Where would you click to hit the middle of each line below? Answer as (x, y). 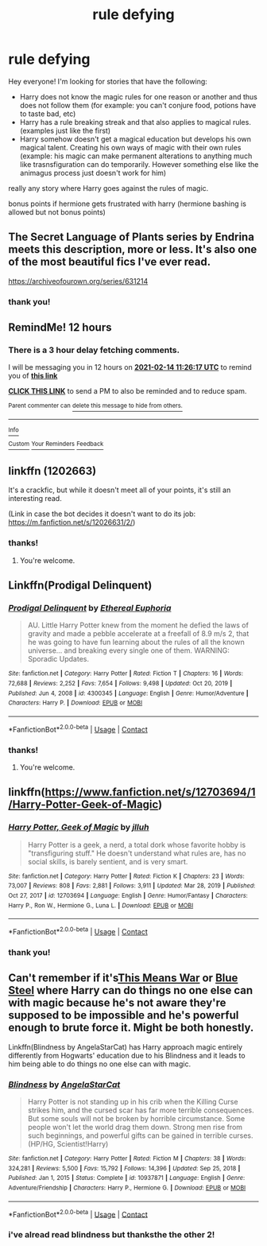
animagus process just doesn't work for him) (93, 173)
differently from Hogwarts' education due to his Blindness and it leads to (127, 1055)
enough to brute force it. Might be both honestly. (131, 1028)
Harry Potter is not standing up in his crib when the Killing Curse (133, 1102)
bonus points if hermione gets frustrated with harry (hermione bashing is (127, 204)
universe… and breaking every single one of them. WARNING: (129, 650)
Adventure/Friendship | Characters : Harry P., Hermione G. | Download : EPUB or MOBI (127, 1188)
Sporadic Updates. (58, 659)
